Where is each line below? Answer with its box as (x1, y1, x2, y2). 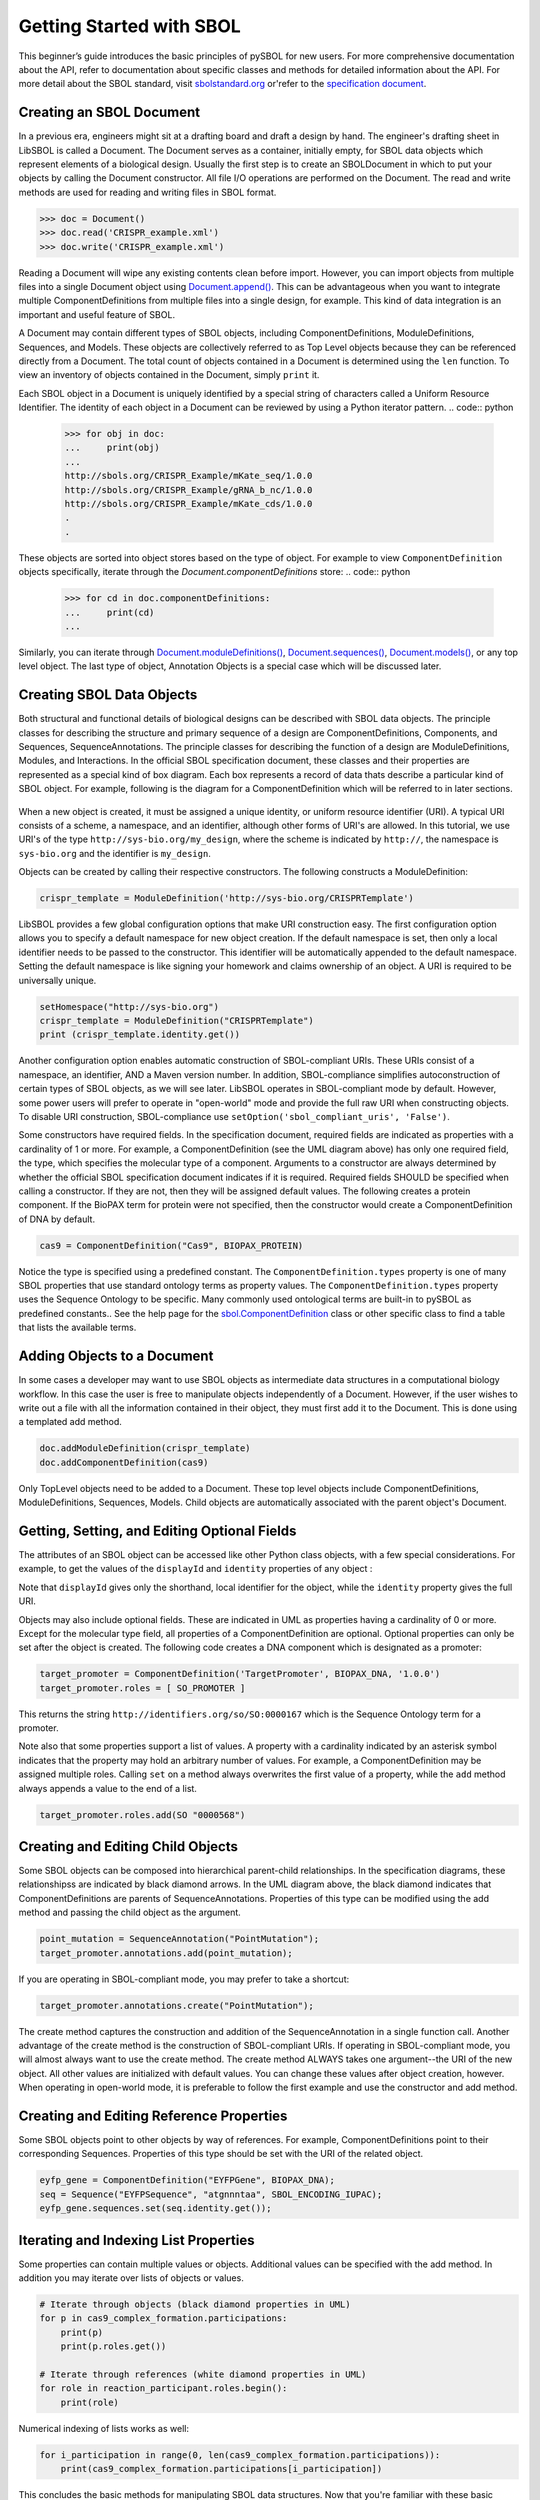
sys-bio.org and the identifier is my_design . (18, 847, 212, 859)
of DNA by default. (18, 1213, 95, 1225)
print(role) (60, 2396, 120, 2408)
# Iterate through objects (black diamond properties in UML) (39, 2299, 351, 2310)
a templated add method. (18, 1416, 122, 1428)
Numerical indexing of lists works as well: (18, 2422, 190, 2434)
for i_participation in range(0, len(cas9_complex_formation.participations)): (39, 2449, 441, 2460)
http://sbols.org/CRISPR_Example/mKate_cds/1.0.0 (64, 498, 313, 509)
